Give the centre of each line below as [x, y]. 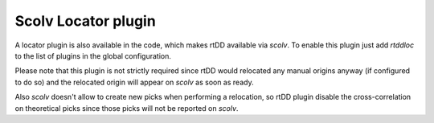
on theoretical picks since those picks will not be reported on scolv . [127, 108]
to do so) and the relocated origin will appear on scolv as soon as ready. [134, 82]
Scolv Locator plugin [85, 21]
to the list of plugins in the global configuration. [93, 55]
